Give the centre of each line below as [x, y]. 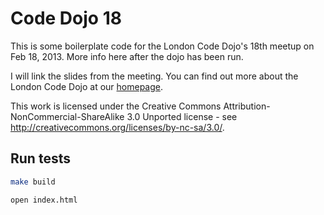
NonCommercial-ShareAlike [67, 116]
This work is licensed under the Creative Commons [116, 106]
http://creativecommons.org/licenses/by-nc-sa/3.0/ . [117, 127]
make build [33, 182]
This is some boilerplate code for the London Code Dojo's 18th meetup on [162, 46]
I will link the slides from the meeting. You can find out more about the [154, 76]
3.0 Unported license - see [182, 116]
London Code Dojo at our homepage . [86, 86]
